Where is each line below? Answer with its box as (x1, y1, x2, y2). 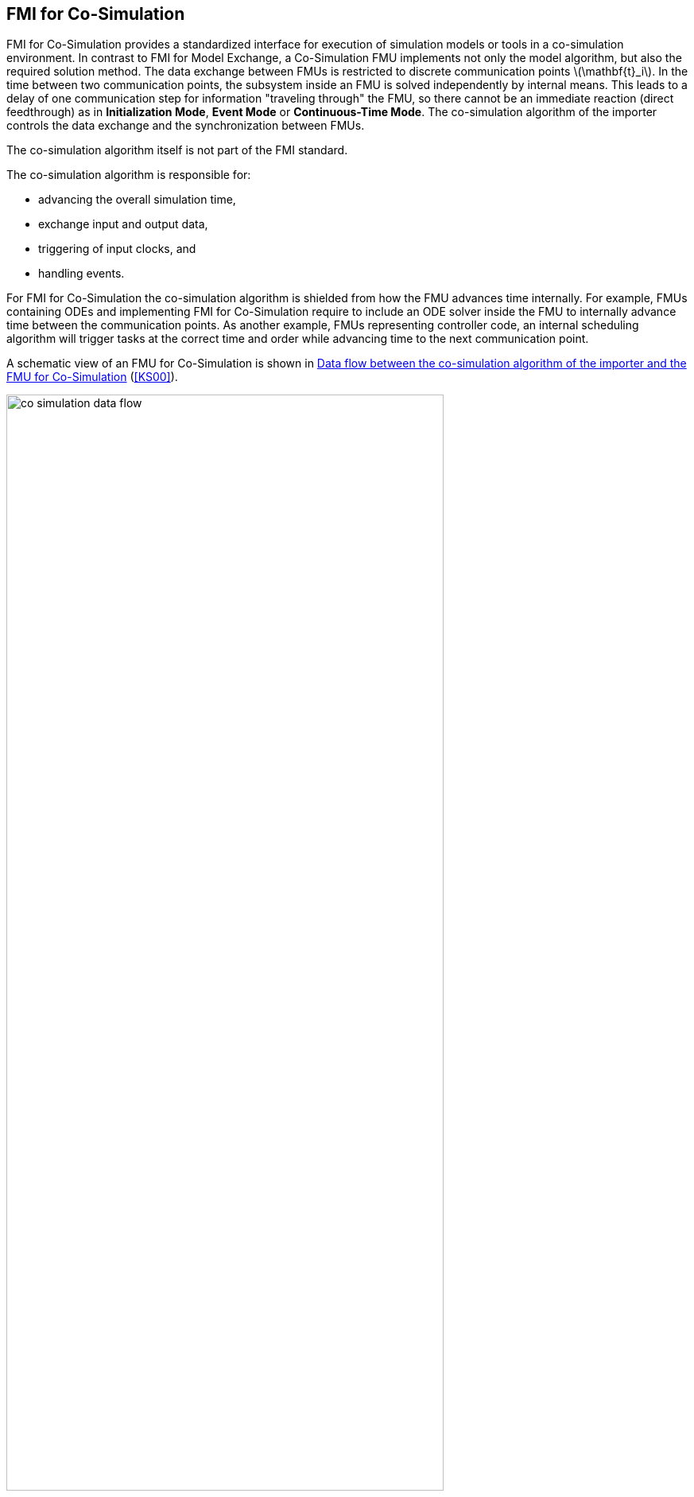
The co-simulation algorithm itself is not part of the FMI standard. (6, 143, 348, 157)
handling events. (38, 266, 125, 281)
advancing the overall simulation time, (38, 192, 236, 207)
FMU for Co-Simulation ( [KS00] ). (6, 370, 178, 384)
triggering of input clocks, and (38, 242, 196, 256)
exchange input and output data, (38, 217, 208, 231)
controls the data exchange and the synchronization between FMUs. (6, 119, 365, 133)
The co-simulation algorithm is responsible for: (6, 168, 251, 182)
